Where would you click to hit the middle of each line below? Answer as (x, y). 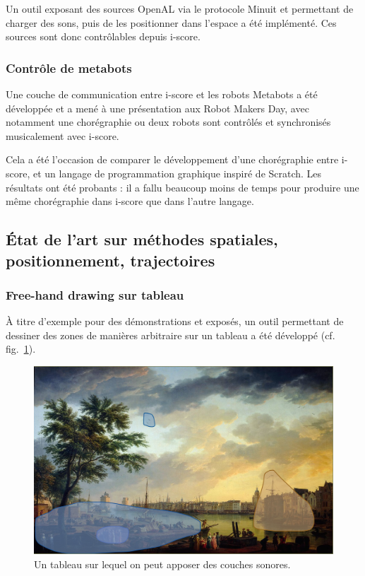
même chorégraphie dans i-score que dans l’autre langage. (130, 201)
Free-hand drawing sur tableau (95, 294)
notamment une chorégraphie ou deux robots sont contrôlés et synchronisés (168, 122)
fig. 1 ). (21, 349)
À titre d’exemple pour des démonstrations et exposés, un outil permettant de (175, 321)
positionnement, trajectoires (110, 260)
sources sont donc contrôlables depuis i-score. (103, 36)
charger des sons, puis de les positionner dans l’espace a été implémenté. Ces (171, 22)
